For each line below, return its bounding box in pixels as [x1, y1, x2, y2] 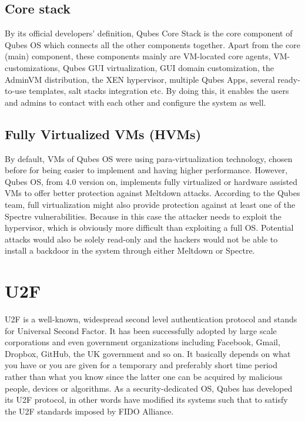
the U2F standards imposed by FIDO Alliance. [5, 405, 174, 417]
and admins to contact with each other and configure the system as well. [5, 96, 266, 108]
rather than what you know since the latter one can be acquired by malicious [5, 371, 283, 382]
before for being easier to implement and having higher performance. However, [5, 164, 288, 176]
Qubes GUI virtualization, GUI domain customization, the [62, 61, 274, 73]
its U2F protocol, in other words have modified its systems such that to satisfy [5, 393, 288, 406]
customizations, [5, 61, 61, 73]
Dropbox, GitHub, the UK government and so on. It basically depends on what [5, 347, 291, 359]
